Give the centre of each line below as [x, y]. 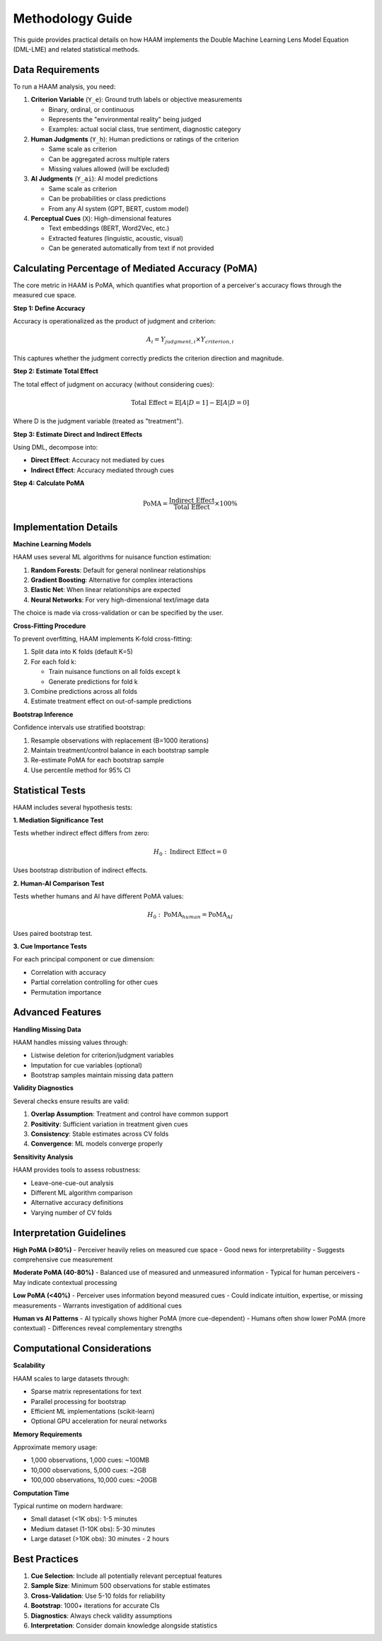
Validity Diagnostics [44, 1088]
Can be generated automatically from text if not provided [131, 248]
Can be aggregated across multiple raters [109, 159]
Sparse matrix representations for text [86, 1392]
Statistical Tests [50, 790]
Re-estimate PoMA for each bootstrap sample [97, 760]
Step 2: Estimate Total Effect [56, 371]
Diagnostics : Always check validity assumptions [102, 1616]
